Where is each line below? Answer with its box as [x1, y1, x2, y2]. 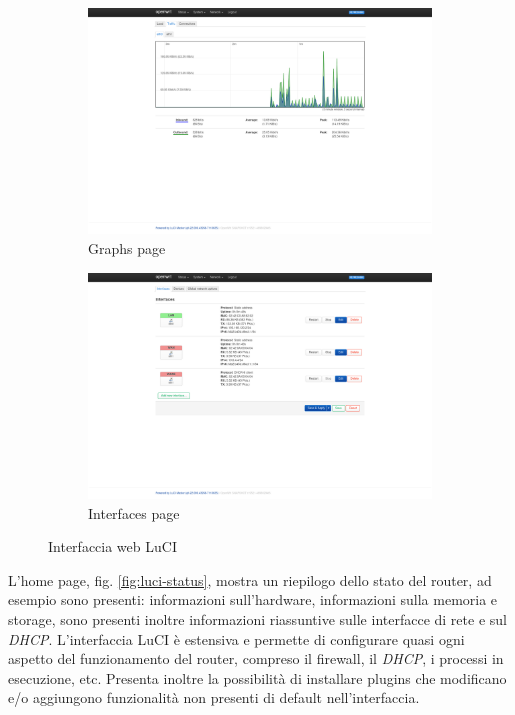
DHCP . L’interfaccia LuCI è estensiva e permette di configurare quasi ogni [8, 628, 465, 649]
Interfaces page [88, 502, 180, 523]
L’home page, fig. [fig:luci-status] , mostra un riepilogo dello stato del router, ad [8, 569, 492, 590]
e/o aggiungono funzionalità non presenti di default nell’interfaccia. [8, 687, 420, 708]
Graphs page [88, 238, 166, 259]
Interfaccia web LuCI [48, 536, 177, 557]
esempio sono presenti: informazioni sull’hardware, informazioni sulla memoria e [8, 589, 498, 610]
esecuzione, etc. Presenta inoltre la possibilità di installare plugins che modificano [8, 667, 507, 688]
